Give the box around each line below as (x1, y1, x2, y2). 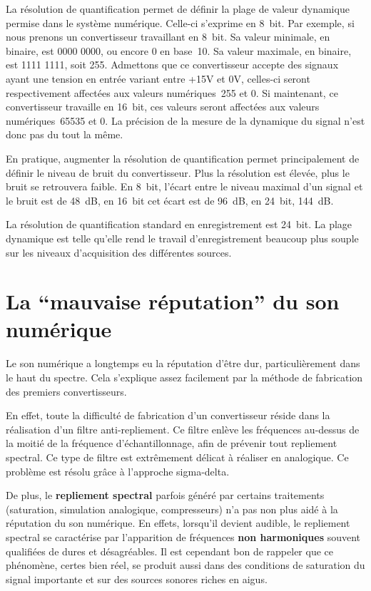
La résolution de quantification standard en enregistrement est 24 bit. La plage (6, 217, 352, 232)
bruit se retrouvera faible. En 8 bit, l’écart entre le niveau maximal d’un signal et (6, 179, 363, 194)
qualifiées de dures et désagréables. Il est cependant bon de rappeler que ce (6, 543, 334, 558)
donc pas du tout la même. (6, 127, 123, 142)
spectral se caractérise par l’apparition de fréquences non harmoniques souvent (6, 529, 361, 544)
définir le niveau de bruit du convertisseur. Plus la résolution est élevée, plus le (6, 165, 350, 180)
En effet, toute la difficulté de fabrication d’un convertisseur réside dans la (6, 408, 330, 423)
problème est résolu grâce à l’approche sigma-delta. (6, 463, 230, 478)
